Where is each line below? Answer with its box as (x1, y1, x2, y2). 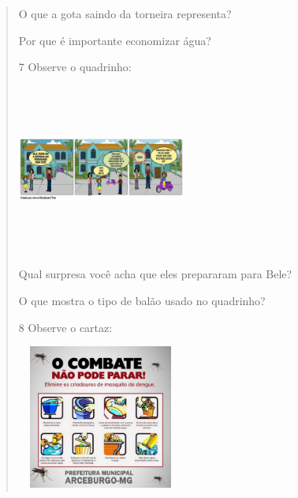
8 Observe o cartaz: (18, 319, 113, 335)
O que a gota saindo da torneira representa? (18, 6, 232, 21)
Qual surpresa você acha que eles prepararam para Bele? (18, 266, 292, 282)
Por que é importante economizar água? (18, 32, 211, 48)
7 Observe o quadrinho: (18, 58, 132, 75)
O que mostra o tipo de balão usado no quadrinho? (18, 292, 266, 308)
